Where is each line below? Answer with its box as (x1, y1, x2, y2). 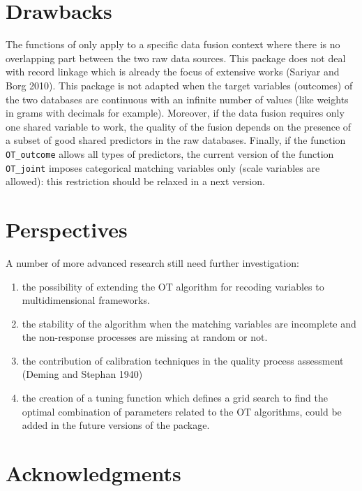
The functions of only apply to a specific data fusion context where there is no (6, 37, 340, 52)
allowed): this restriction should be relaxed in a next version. (6, 174, 265, 189)
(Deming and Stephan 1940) (22, 367, 143, 381)
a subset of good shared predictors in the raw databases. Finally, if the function (6, 133, 346, 147)
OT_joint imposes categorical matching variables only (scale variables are (6, 160, 320, 175)
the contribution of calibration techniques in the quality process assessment (22, 353, 344, 367)
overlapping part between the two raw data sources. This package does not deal (6, 50, 346, 65)
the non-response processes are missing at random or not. (22, 330, 268, 344)
